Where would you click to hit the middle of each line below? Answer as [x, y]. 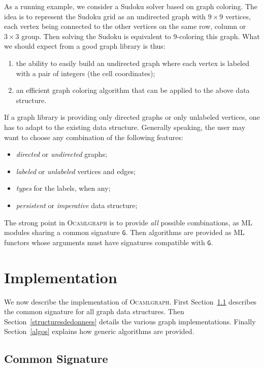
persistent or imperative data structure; [77, 205]
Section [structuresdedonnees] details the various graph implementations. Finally [130, 321]
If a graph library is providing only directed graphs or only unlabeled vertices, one [132, 117]
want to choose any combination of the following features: [94, 137]
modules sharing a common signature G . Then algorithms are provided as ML [124, 232]
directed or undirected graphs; [61, 154]
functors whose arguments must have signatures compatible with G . [109, 242]
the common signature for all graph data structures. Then [94, 311]
